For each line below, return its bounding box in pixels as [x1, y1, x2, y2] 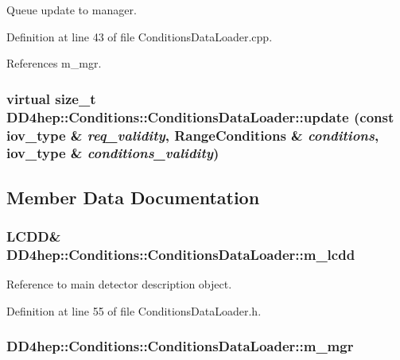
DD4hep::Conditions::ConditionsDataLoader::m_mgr [6, 336, 354, 356]
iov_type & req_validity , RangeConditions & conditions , [6, 125, 379, 145]
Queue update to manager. [6, 2, 137, 17]
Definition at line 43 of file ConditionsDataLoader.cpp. [6, 28, 273, 45]
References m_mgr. [6, 55, 102, 72]
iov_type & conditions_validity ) [6, 143, 219, 163]
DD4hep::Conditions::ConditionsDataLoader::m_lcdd [6, 245, 355, 265]
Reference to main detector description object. [6, 276, 232, 292]
